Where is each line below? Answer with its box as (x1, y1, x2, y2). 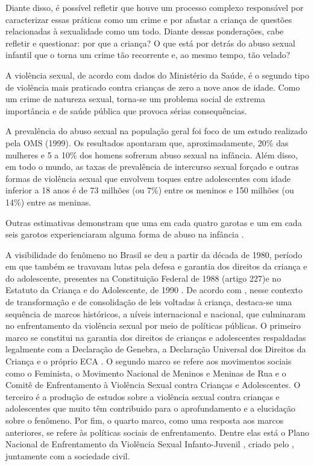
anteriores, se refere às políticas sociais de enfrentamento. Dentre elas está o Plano (5, 426, 309, 438)
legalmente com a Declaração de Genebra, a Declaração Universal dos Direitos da (5, 343, 306, 355)
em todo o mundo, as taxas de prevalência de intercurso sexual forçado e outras (5, 160, 300, 173)
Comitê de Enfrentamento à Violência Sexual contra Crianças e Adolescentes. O (5, 378, 301, 391)
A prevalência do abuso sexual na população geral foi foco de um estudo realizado (5, 125, 307, 137)
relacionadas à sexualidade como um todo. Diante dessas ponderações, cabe (5, 25, 284, 37)
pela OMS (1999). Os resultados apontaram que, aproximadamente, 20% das (5, 136, 289, 149)
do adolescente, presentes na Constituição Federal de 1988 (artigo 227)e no (5, 271, 281, 284)
